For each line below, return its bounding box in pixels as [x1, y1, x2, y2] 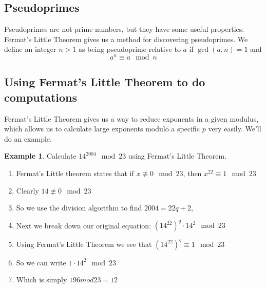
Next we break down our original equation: [16, 220, 151, 231]
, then [183, 168, 202, 179]
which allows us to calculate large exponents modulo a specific [4, 123, 200, 134]
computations [4, 89, 78, 105]
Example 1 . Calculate [4, 150, 77, 161]
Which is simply [16, 274, 67, 285]
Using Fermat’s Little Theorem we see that [16, 238, 152, 249]
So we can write [16, 257, 66, 267]
